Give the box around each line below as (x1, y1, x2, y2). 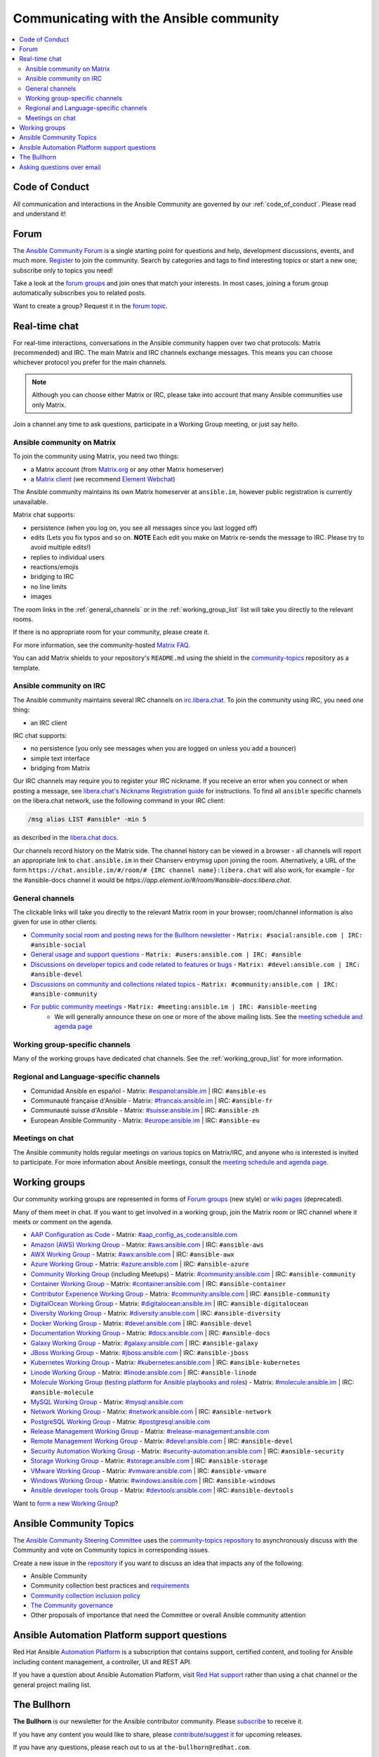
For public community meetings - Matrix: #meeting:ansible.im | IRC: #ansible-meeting (30, 1002, 317, 1011)
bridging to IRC (30, 573, 74, 581)
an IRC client (30, 718, 67, 727)
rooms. (13, 615, 34, 623)
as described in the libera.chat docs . (13, 834, 119, 842)
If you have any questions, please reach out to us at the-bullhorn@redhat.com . (13, 1743, 251, 1751)
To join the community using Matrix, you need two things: (13, 452, 179, 460)
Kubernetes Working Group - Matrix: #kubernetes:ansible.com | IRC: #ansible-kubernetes (30, 1359, 301, 1367)
